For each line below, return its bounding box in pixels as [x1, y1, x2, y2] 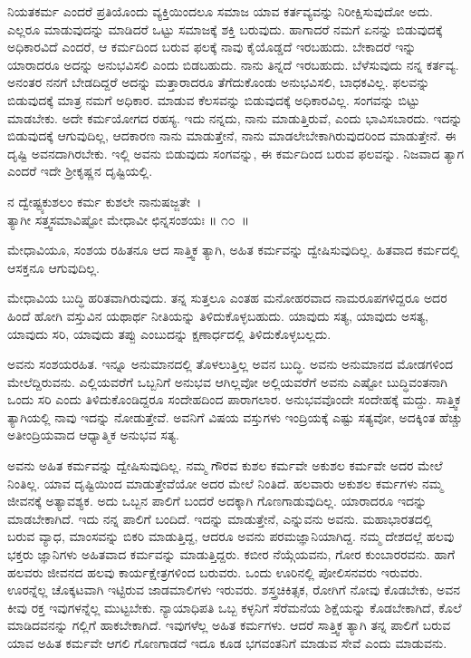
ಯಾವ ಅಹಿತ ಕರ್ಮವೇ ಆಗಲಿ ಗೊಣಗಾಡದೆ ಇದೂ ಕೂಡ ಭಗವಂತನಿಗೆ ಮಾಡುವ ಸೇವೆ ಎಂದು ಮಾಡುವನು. [7, 634, 447, 652]
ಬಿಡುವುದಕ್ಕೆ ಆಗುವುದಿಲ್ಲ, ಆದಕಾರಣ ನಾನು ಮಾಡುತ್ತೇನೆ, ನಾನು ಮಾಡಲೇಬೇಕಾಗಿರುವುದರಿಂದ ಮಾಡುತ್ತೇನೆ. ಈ [7, 126, 457, 145]
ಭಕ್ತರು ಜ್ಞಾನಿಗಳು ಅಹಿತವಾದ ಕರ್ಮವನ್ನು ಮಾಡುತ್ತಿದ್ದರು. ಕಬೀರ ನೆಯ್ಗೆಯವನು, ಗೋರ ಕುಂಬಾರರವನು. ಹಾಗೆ [7, 545, 456, 564]
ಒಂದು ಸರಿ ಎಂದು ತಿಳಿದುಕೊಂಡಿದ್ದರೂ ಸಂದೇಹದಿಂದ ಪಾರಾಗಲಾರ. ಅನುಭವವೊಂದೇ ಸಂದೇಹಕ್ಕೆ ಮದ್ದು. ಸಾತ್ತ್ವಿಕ [7, 390, 461, 409]
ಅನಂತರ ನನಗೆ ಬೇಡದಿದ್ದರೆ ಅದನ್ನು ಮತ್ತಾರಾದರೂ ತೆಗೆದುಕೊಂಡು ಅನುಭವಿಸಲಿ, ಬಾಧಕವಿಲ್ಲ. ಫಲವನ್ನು [7, 73, 430, 92]
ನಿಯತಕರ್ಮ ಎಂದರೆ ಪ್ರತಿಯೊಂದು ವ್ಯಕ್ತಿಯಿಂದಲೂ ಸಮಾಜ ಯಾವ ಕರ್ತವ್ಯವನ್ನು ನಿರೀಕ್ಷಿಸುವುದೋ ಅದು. [7, 2, 433, 20]
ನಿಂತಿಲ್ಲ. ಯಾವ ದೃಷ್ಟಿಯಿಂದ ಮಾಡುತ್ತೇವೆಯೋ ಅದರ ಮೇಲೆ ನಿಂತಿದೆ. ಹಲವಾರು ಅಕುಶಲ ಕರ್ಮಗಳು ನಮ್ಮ [7, 473, 443, 492]
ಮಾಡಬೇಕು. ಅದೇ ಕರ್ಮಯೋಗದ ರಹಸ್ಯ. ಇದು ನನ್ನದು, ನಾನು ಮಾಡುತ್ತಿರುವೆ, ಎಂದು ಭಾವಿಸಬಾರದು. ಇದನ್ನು [7, 108, 463, 127]
